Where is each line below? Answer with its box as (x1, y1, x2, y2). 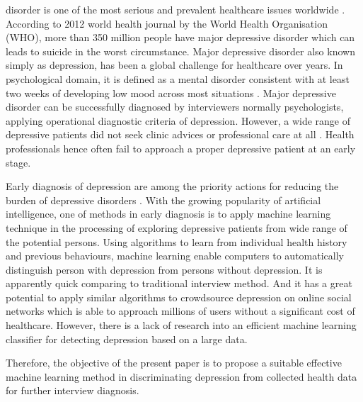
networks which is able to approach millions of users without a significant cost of (6, 303, 355, 318)
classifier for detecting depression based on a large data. (6, 331, 248, 346)
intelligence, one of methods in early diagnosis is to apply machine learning (6, 206, 331, 221)
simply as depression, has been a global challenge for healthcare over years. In (6, 57, 343, 72)
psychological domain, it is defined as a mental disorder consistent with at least (6, 71, 350, 86)
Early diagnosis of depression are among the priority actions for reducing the (6, 179, 339, 194)
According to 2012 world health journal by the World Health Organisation (6, 16, 328, 30)
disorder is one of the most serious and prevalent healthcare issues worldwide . (6, 2, 345, 16)
